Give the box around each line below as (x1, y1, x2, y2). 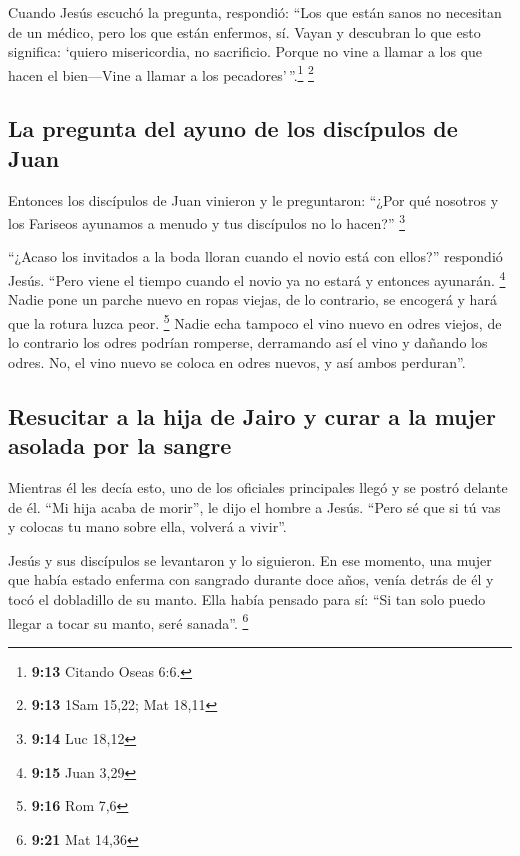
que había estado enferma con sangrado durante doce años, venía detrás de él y (8, 569, 494, 590)
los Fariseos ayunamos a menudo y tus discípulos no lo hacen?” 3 (8, 210, 406, 233)
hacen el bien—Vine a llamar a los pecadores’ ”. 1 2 (8, 61, 314, 85)
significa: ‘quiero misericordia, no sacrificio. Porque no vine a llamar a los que (8, 41, 483, 62)
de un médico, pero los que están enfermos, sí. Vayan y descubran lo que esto (8, 21, 481, 42)
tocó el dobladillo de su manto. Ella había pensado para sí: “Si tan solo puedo (8, 588, 486, 609)
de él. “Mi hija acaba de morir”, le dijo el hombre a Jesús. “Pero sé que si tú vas (8, 496, 501, 517)
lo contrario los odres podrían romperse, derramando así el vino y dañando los (8, 332, 488, 353)
